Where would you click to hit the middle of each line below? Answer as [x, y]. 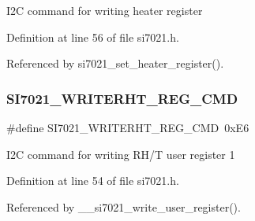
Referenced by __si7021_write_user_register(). [124, 206]
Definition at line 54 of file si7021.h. [93, 180]
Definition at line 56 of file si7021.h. [93, 37]
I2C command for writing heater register [105, 10]
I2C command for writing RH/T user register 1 [121, 154]
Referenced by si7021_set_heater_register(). [115, 63]
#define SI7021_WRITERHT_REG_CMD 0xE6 [128, 127]
